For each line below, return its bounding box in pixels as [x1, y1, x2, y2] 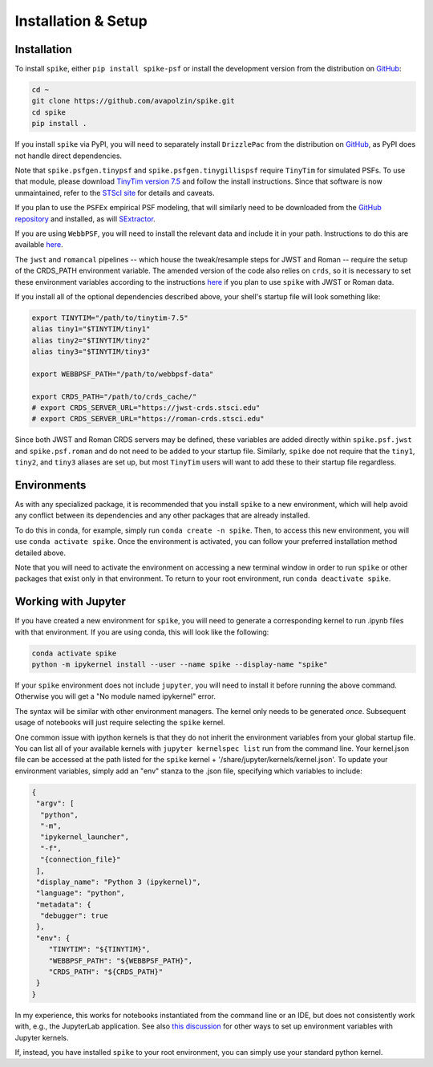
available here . [14, 240, 63, 250]
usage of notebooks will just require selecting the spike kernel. [14, 718, 225, 728]
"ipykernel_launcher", [40, 833, 130, 842]
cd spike [31, 108, 67, 116]
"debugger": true [40, 911, 108, 920]
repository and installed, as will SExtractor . [14, 213, 156, 224]
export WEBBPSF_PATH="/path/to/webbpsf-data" [31, 369, 214, 379]
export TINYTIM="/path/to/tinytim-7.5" [31, 313, 188, 323]
